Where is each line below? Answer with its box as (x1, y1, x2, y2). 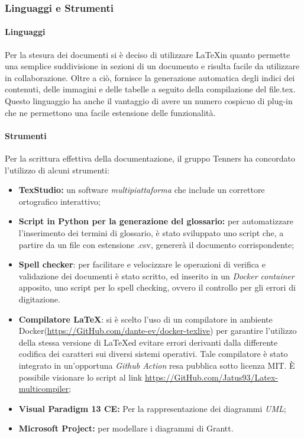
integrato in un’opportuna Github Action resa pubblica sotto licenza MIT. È (18, 359, 295, 371)
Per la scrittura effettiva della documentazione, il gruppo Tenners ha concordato (5, 152, 295, 164)
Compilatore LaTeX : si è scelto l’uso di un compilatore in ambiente (18, 313, 273, 325)
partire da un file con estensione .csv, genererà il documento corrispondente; (18, 238, 295, 250)
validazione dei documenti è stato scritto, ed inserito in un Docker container (18, 269, 295, 282)
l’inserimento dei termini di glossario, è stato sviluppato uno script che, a (18, 226, 284, 239)
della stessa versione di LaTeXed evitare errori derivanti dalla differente (18, 336, 278, 348)
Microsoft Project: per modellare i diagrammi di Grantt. (18, 422, 234, 434)
